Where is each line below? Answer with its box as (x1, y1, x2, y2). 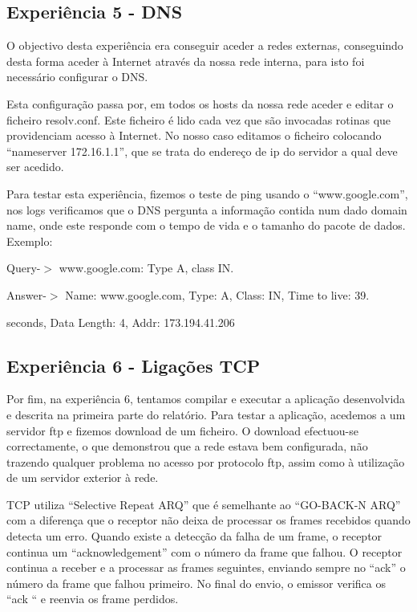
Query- (6, 259, 41, 276)
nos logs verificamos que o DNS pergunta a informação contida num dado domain (6, 201, 407, 218)
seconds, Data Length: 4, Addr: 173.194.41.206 (6, 313, 235, 330)
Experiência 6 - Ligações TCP (6, 353, 261, 377)
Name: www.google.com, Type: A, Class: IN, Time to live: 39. (65, 286, 370, 303)
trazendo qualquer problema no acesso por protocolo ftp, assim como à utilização (6, 453, 405, 470)
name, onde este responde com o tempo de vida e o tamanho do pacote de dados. (6, 217, 406, 234)
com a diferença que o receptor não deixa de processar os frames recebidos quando (6, 512, 411, 528)
